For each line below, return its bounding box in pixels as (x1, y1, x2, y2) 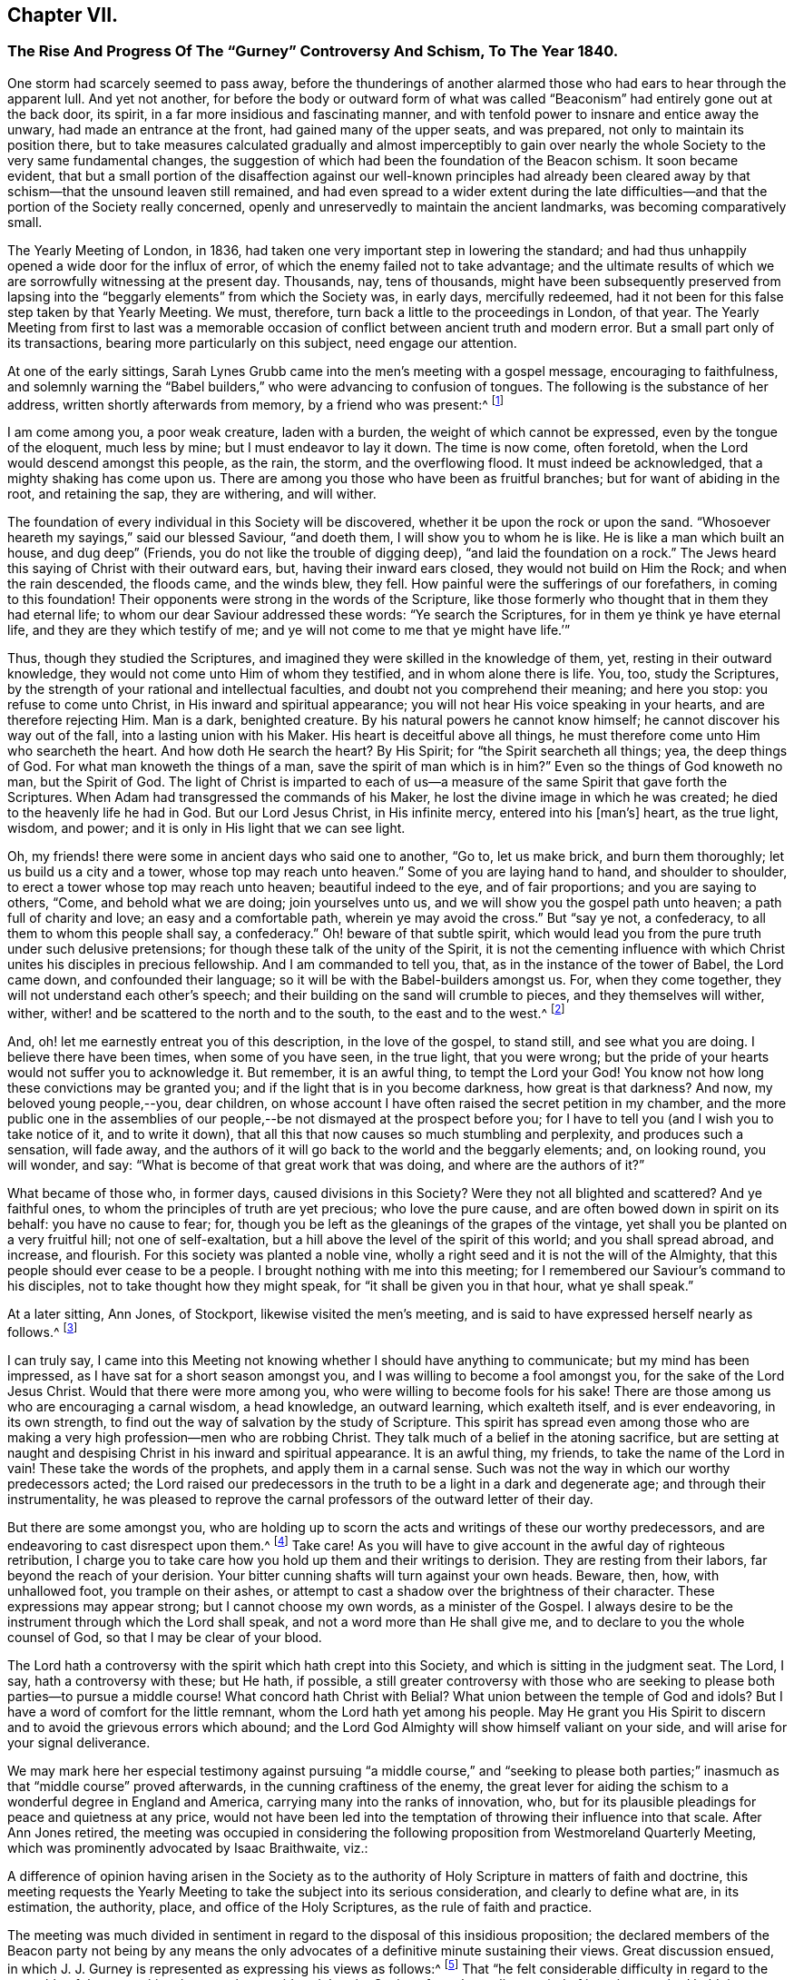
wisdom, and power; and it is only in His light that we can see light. (7, 820, 406, 837)
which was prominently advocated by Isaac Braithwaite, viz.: (7, 1840, 368, 1856)
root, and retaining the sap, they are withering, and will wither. (7, 486, 377, 502)
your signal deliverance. (7, 1735, 151, 1751)
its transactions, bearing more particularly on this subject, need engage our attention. (7, 334, 517, 351)
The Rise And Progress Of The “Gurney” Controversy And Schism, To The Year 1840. (7, 42, 619, 61)
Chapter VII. (7, 4, 119, 26)
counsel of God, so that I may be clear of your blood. (7, 1629, 322, 1646)
